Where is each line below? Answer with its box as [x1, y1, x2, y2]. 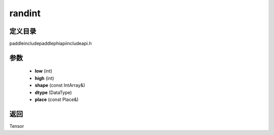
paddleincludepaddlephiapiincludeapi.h [9, 41, 92, 47]
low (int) [35, 68, 53, 74]
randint [9, 8, 41, 19]
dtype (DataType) [35, 89, 72, 95]
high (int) [35, 75, 54, 81]
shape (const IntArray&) [35, 82, 85, 88]
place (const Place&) [35, 96, 79, 103]
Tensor [9, 123, 24, 129]
